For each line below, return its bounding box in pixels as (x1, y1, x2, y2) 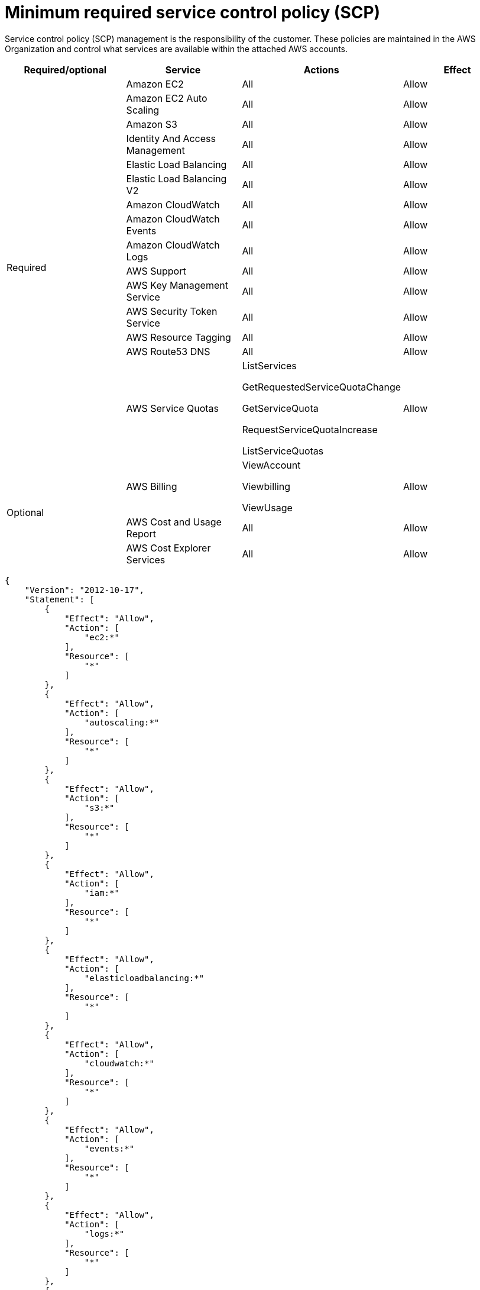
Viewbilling (242, 480, 291, 492)
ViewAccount (242, 459, 301, 471)
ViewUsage (242, 501, 293, 514)
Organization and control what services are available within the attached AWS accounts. (5, 43, 348, 54)
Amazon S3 (126, 118, 177, 130)
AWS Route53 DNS (126, 345, 210, 357)
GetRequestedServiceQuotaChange (242, 380, 401, 393)
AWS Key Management (126, 279, 228, 291)
